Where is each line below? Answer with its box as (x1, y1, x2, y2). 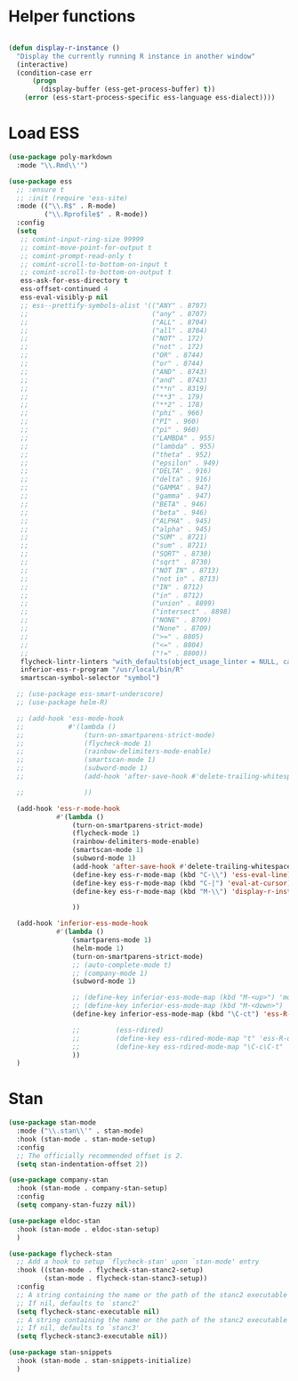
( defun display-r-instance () (8, 43, 121, 53)
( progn (31, 77, 57, 85)
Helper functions (8, 6, 136, 27)
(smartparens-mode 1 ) (71, 936, 152, 945)
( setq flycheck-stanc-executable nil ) (16, 1307, 161, 1316)
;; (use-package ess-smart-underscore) (16, 690, 165, 699)
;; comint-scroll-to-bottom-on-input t (20, 260, 168, 269)
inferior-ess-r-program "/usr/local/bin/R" (20, 665, 184, 674)
